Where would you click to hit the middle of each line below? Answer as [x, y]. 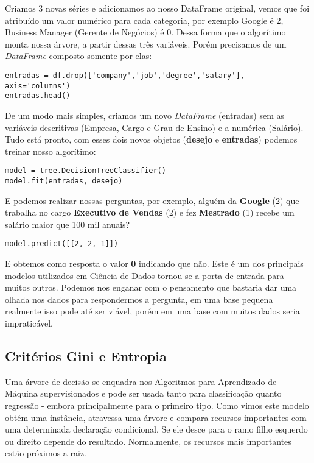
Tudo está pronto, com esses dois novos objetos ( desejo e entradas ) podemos [151, 139]
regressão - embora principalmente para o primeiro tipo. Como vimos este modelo [157, 405]
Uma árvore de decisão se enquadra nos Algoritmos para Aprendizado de [141, 381]
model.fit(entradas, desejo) [64, 181]
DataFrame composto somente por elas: [78, 56]
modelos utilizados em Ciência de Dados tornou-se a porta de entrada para [145, 275]
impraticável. [29, 323]
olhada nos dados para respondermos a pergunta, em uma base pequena [139, 299]
